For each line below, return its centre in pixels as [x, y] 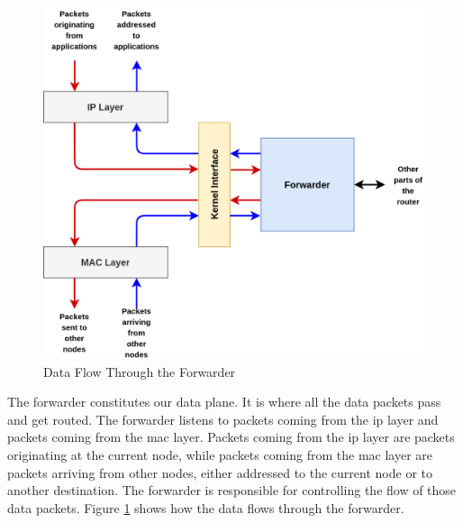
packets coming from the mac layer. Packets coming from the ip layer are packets [231, 437]
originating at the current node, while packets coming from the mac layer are [220, 455]
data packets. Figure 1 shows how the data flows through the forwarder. [206, 507]
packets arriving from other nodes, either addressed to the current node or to [220, 472]
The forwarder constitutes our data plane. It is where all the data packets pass [224, 402]
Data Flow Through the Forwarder [140, 371]
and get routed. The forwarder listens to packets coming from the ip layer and [223, 419]
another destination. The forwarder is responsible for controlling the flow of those [232, 490]
